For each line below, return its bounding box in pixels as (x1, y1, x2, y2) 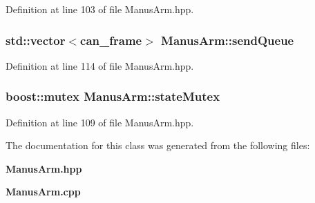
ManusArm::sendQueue (161, 31, 294, 48)
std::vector (6, 31, 66, 48)
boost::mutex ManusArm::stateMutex (6, 88, 220, 105)
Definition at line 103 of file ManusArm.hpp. (6, 2, 194, 16)
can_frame (80, 31, 142, 48)
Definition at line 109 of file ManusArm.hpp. (6, 115, 194, 129)
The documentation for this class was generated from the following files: (6, 138, 310, 153)
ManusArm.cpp (6, 184, 81, 199)
